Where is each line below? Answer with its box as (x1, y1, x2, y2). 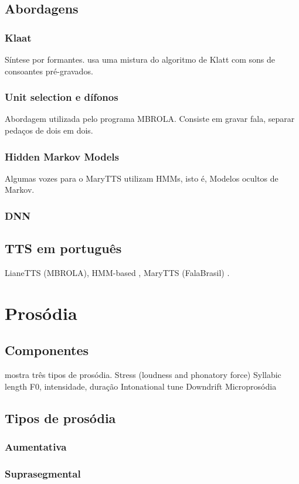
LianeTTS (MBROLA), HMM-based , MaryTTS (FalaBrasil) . (5, 267, 230, 279)
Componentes (5, 341, 89, 359)
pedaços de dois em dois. (5, 124, 93, 136)
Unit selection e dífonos (5, 90, 118, 104)
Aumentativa (5, 439, 67, 454)
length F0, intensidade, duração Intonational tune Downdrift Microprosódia (5, 380, 277, 392)
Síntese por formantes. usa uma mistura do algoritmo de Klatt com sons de (5, 53, 276, 65)
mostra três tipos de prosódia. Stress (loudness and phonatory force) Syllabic (5, 369, 281, 381)
